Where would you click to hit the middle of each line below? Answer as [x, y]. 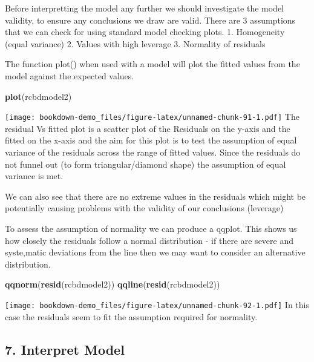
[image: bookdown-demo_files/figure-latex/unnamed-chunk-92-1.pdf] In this [157, 304]
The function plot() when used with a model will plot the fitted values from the [152, 64]
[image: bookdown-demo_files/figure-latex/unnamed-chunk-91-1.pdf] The [152, 117]
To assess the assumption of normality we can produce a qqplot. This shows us [151, 228]
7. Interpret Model [65, 349]
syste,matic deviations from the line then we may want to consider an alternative [155, 252]
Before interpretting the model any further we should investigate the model [144, 8]
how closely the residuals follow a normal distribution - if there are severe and [149, 240]
